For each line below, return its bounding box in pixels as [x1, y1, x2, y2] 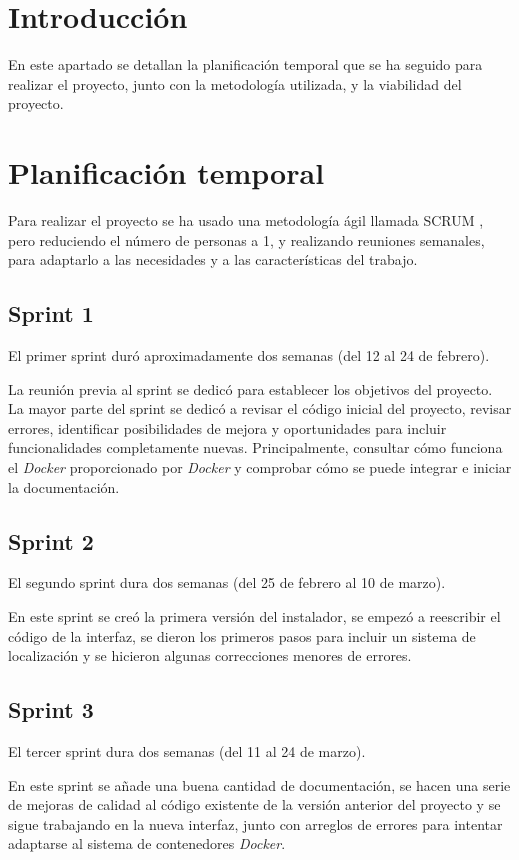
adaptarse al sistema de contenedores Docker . [8, 833, 286, 854]
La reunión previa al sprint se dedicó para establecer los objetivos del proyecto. [8, 378, 493, 399]
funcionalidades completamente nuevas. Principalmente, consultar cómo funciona [8, 437, 503, 458]
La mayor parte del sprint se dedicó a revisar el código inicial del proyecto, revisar [8, 398, 512, 419]
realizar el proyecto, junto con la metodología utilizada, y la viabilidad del [8, 73, 462, 94]
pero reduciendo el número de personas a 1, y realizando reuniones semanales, [8, 229, 485, 250]
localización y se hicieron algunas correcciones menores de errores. [8, 645, 412, 666]
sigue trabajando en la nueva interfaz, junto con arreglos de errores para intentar [8, 813, 503, 834]
